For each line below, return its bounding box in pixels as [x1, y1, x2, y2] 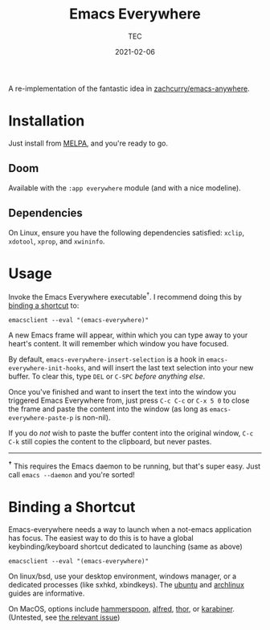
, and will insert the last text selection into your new [84, 363, 254, 373]
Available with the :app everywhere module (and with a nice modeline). [8, 182, 241, 193]
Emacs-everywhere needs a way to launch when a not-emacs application [8, 524, 252, 534]
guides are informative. [8, 588, 85, 598]
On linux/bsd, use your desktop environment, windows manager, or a [8, 571, 237, 581]
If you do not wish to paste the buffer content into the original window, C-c [8, 428, 254, 438]
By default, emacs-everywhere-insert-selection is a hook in [8, 354, 205, 364]
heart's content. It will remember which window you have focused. [8, 339, 229, 349]
